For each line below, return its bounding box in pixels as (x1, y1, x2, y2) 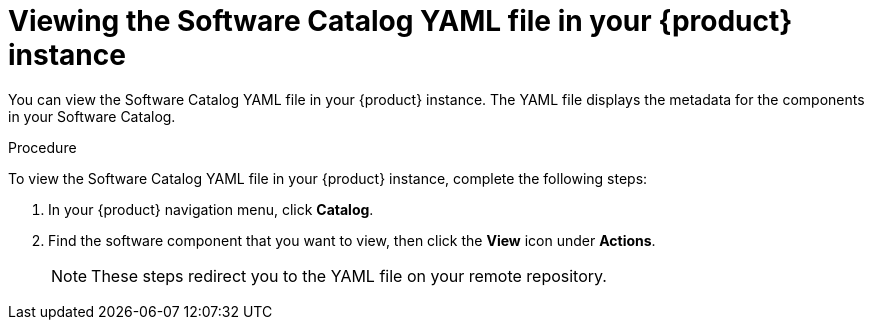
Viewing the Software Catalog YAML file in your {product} (8, 4, 793, 38)
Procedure (8, 138, 77, 156)
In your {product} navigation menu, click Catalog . (48, 200, 374, 218)
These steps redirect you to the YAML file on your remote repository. (91, 265, 607, 286)
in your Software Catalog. (8, 107, 176, 125)
